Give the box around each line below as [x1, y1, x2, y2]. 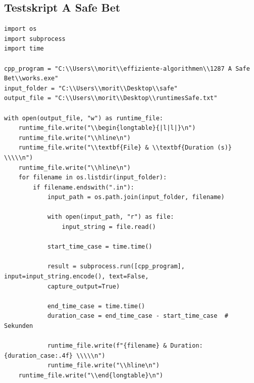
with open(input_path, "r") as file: [47, 213, 174, 221]
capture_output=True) [47, 282, 120, 290]
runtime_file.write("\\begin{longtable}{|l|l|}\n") [18, 124, 196, 132]
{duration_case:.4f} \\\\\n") [4, 352, 106, 359]
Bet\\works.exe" [4, 75, 59, 82]
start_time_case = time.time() [47, 243, 153, 251]
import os [4, 25, 37, 33]
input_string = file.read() [62, 223, 156, 231]
